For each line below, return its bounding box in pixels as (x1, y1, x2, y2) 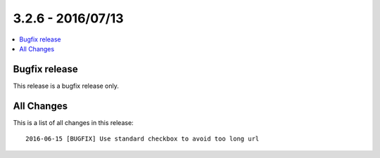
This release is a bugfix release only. (13, 81, 120, 90)
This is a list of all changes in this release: (13, 118, 134, 126)
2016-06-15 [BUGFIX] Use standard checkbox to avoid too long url (25, 135, 260, 143)
